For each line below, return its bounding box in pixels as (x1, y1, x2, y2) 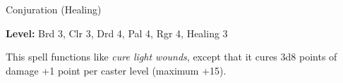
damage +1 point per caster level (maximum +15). (6, 63, 227, 77)
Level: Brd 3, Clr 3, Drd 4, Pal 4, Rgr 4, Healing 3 (6, 25, 228, 40)
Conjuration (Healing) (6, 2, 102, 16)
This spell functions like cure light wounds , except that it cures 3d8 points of (6, 49, 337, 64)
